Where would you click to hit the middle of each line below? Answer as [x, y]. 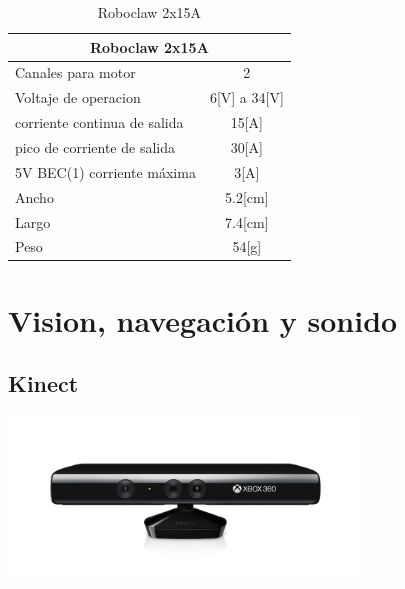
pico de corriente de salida [95, 146]
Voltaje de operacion [78, 97]
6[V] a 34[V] [246, 97]
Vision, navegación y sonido [203, 319]
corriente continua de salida [99, 122]
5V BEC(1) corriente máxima [105, 171]
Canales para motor [75, 72]
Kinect [43, 383]
